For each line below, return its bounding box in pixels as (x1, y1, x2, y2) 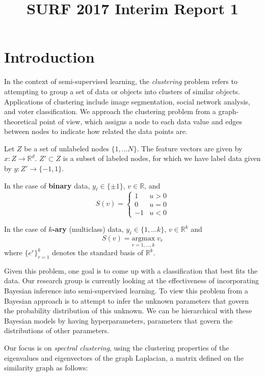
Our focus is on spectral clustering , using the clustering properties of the (4, 342, 229, 353)
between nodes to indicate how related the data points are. (4, 126, 188, 137)
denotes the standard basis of (52, 247, 143, 258)
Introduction (4, 46, 95, 67)
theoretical (4, 116, 37, 126)
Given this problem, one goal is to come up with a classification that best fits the (4, 265, 258, 276)
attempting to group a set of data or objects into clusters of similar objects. (4, 86, 240, 96)
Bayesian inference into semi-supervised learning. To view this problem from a (4, 285, 248, 296)
